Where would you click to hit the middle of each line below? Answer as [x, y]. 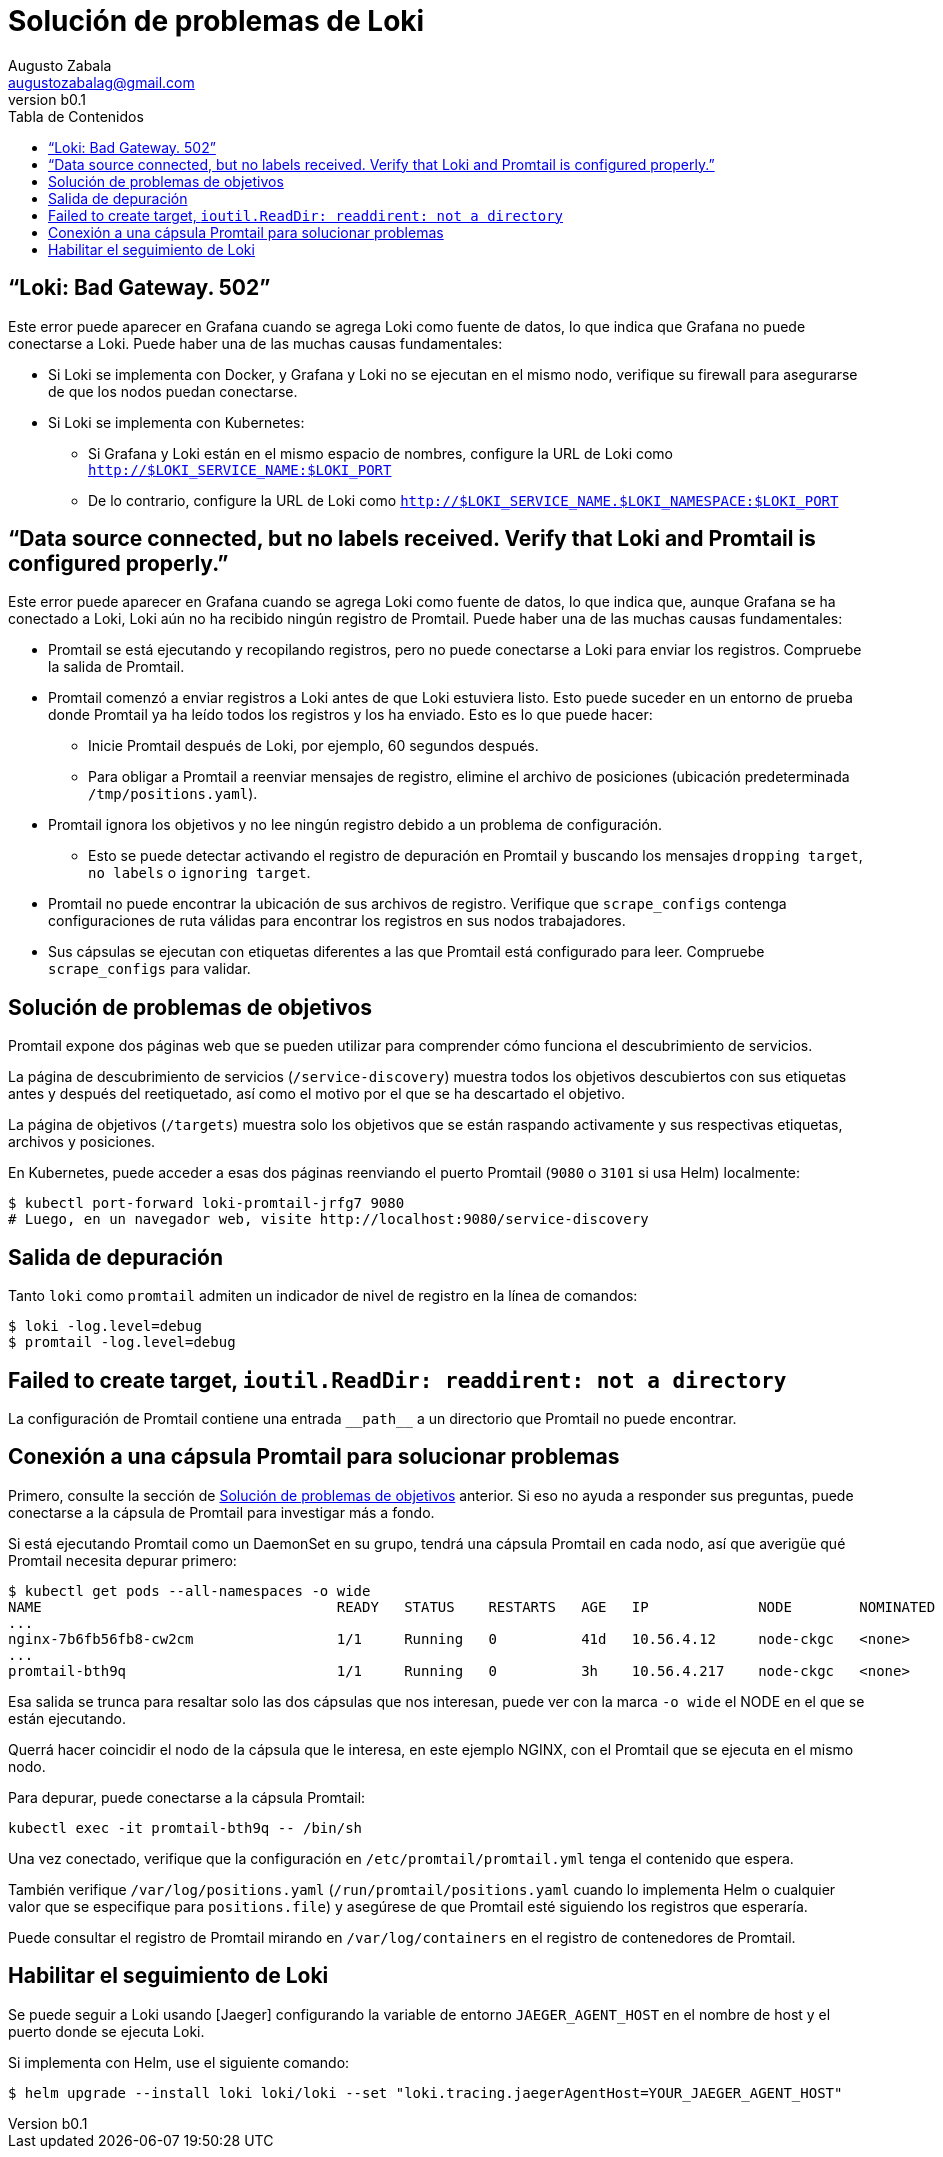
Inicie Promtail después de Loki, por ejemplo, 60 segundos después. [313, 746]
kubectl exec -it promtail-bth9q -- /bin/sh [185, 1827]
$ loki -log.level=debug [105, 1326]
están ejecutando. [67, 1718]
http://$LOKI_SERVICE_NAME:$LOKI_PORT [240, 469]
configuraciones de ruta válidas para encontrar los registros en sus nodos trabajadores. [337, 921]
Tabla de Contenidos [76, 116]
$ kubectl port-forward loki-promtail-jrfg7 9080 [206, 1203]
